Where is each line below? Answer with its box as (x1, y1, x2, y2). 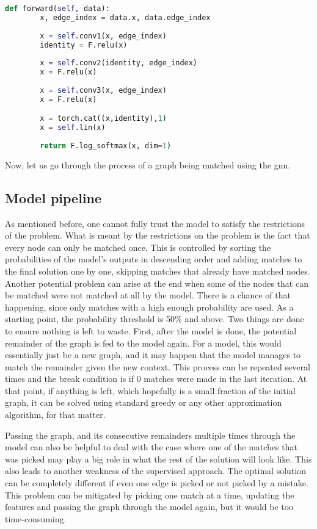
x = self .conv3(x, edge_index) (40, 85, 167, 95)
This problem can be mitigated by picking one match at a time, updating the (5, 488, 294, 501)
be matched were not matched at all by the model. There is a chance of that (5, 289, 291, 301)
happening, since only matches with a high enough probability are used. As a (5, 300, 294, 313)
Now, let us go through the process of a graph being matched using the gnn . (5, 158, 291, 171)
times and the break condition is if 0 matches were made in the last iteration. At (5, 372, 307, 385)
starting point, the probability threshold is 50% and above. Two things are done (5, 312, 304, 325)
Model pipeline (5, 188, 102, 207)
